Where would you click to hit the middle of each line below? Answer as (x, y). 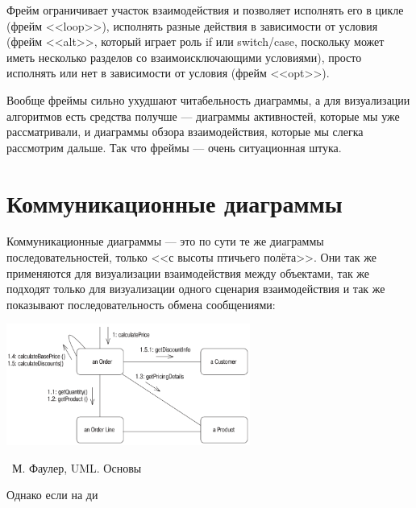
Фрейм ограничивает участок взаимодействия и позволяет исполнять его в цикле (205, 10)
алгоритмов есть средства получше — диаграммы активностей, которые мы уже (203, 116)
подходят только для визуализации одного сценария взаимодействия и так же (196, 289)
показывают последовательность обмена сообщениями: (141, 304)
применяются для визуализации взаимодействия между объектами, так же (188, 273)
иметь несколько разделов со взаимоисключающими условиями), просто (184, 57)
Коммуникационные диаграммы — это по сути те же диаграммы (165, 241)
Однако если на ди (52, 495)
